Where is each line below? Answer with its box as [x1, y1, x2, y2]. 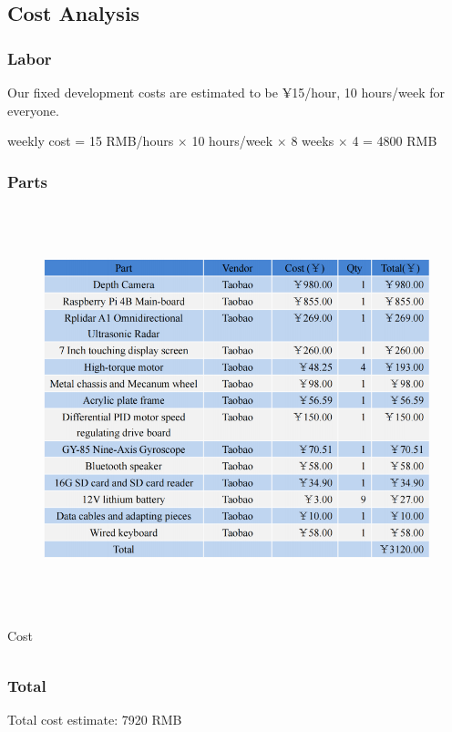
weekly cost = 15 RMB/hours [7, 131, 174, 150]
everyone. [7, 100, 59, 119]
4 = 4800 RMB [352, 131, 437, 150]
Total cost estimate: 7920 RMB [7, 710, 182, 729]
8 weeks [291, 131, 334, 150]
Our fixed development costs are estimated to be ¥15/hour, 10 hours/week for [7, 83, 445, 101]
